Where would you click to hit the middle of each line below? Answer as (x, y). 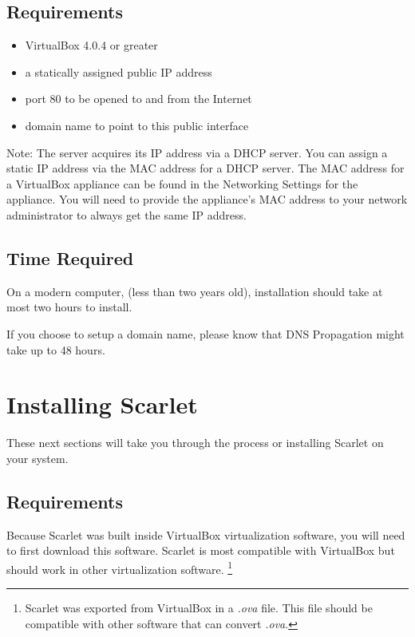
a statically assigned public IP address (119, 71)
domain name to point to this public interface (137, 125)
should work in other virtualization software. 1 (120, 568)
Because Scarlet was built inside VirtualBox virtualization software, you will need (206, 534)
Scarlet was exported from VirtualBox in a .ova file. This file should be (199, 608)
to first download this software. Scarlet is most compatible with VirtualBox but (201, 550)
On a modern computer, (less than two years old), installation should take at (195, 291)
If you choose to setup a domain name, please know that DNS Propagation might (206, 333)
